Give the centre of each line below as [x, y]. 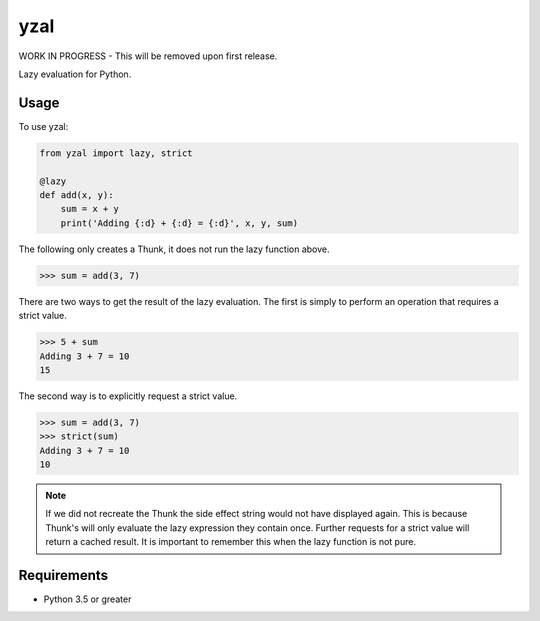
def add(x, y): [76, 195]
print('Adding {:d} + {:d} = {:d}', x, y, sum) [179, 223]
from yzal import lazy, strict [116, 153]
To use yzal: [43, 126]
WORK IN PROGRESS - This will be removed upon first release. [148, 56]
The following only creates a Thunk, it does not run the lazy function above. [174, 249]
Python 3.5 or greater [87, 599]
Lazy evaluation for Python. [75, 74]
